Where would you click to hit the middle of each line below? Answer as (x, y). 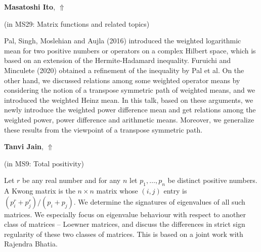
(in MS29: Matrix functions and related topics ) (77, 23)
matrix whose (117, 191)
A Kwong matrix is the (40, 191)
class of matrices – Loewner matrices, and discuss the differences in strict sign (125, 224)
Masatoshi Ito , (30, 7)
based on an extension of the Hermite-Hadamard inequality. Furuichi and (118, 60)
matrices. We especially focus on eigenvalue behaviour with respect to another (125, 214)
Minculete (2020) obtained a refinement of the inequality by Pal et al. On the (124, 70)
